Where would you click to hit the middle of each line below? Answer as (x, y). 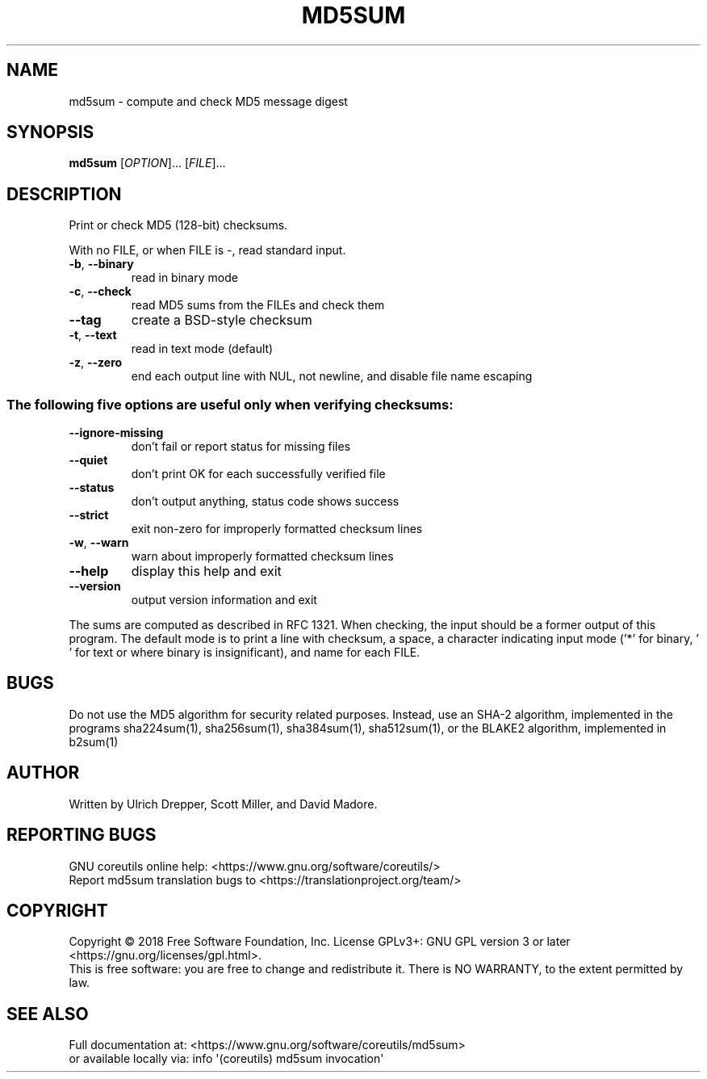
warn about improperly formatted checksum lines (262, 556)
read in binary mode (184, 278)
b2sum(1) (94, 741)
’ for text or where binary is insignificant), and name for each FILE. (245, 653)
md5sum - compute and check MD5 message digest (208, 101)
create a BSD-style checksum (222, 320)
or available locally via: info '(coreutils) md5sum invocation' (226, 1059)
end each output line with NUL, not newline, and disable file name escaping (332, 376)
